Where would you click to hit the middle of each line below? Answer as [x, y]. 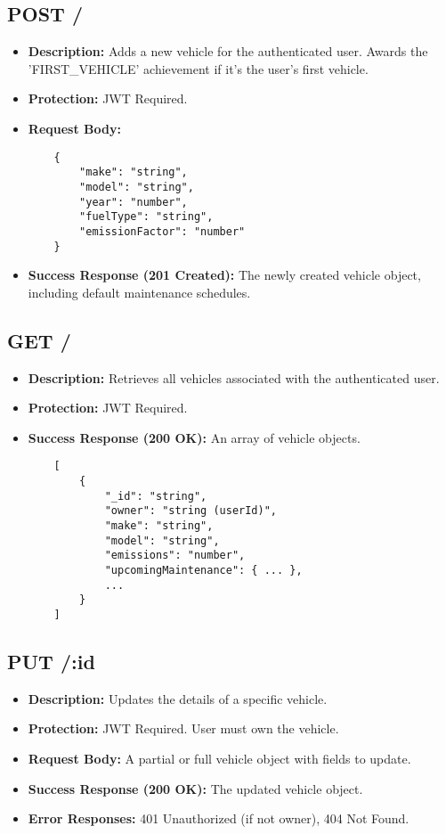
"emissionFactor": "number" [162, 231]
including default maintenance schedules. [139, 292]
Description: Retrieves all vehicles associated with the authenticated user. [234, 377]
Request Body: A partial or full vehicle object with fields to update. [219, 758]
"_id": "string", [156, 496]
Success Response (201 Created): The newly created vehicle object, [224, 275]
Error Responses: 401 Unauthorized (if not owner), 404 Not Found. [219, 818]
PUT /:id [51, 661]
